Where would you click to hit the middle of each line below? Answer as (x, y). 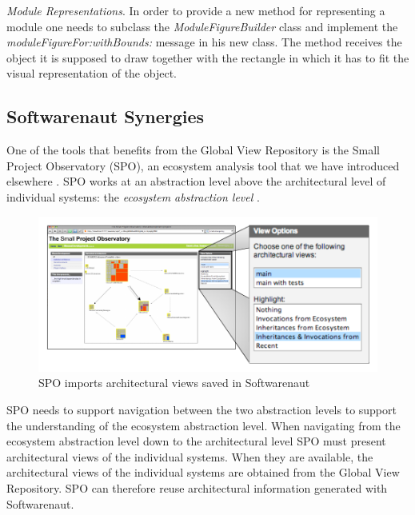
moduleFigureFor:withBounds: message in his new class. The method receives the (204, 42)
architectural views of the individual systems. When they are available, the (190, 456)
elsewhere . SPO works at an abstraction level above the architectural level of (196, 181)
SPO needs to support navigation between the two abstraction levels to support (202, 410)
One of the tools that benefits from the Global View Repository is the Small (193, 150)
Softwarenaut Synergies (106, 116)
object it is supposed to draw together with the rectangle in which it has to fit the (208, 57)
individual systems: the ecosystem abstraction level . (133, 196)
